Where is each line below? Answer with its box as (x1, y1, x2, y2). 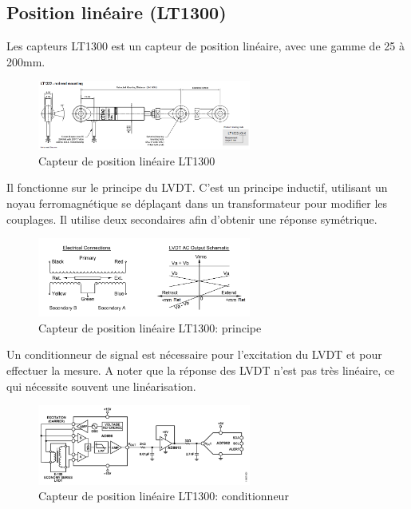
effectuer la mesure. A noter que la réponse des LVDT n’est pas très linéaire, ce (6, 362, 395, 379)
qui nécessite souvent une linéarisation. (6, 377, 196, 394)
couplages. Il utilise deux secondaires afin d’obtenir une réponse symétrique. (6, 210, 377, 227)
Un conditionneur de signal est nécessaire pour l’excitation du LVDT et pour (6, 346, 382, 363)
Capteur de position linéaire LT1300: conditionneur (38, 487, 289, 504)
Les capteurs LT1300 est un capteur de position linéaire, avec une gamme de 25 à (6, 38, 405, 54)
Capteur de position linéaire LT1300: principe (38, 319, 262, 336)
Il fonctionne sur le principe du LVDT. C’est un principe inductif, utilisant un (6, 179, 388, 196)
